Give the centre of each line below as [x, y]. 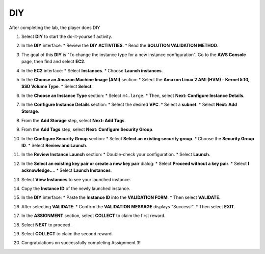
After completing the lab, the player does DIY [54, 28]
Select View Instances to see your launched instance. [76, 179]
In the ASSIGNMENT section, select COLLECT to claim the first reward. [93, 216]
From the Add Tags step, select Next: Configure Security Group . [87, 129]
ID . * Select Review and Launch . [54, 146]
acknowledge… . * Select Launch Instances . [67, 170]
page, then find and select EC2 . [53, 62]
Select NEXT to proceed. [47, 224]
